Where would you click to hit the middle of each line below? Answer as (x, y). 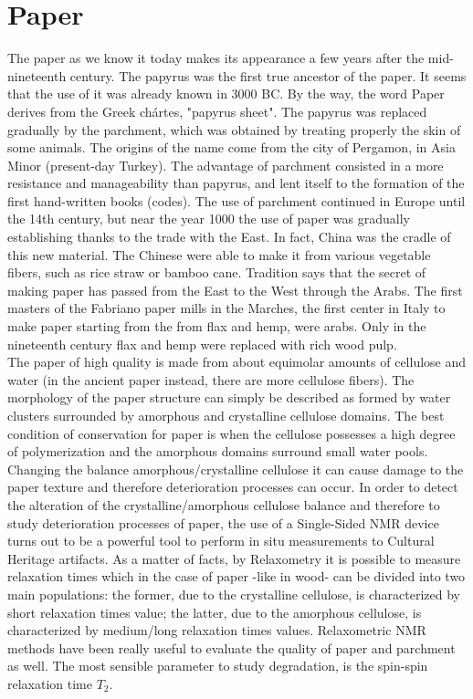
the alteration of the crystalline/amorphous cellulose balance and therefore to (224, 504)
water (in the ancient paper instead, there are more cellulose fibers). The (211, 379)
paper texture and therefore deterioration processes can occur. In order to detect (233, 487)
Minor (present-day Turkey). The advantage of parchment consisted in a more (226, 165)
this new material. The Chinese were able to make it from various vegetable (219, 254)
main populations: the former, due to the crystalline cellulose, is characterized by (234, 594)
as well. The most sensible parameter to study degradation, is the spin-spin (218, 666)
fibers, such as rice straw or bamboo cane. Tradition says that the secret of (217, 272)
